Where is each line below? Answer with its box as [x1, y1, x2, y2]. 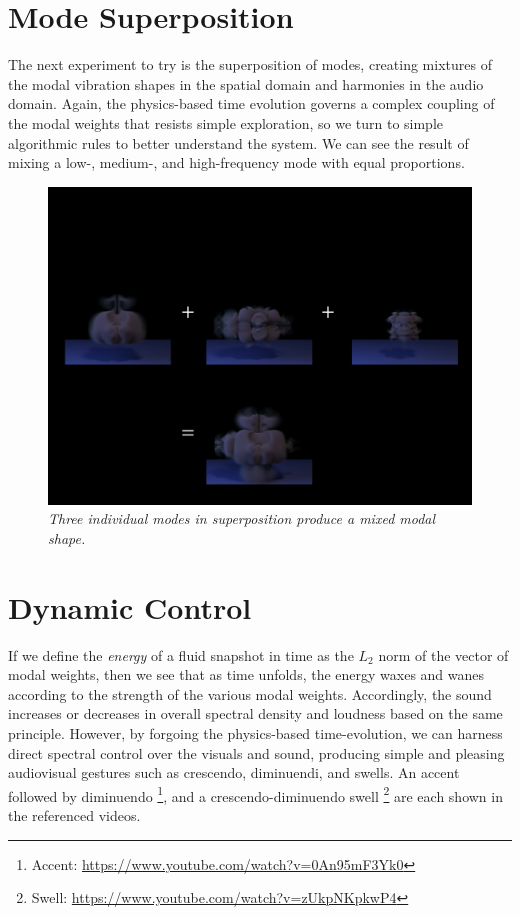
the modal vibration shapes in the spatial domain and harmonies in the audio [8, 73, 484, 94]
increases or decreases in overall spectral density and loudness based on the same [8, 703, 503, 724]
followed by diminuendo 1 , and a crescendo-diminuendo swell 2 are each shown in [8, 782, 503, 806]
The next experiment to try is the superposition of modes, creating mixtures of [8, 54, 492, 75]
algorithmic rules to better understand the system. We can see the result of [8, 132, 469, 153]
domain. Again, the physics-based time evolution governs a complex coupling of [8, 93, 495, 114]
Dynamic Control [8, 586, 252, 627]
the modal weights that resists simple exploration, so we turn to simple [8, 112, 444, 133]
